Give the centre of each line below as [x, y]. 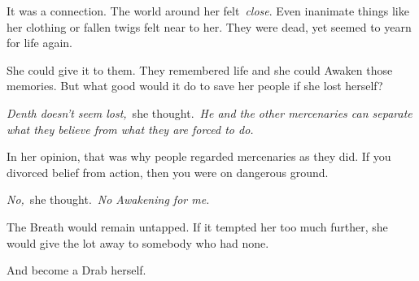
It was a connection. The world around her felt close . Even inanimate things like [208, 11]
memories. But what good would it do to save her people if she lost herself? [195, 86]
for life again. [39, 43]
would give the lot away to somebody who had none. [138, 242]
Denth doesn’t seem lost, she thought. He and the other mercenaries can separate [209, 112]
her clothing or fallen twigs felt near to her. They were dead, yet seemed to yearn [209, 26]
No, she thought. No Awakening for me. [108, 199]
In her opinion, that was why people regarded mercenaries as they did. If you [199, 156]
